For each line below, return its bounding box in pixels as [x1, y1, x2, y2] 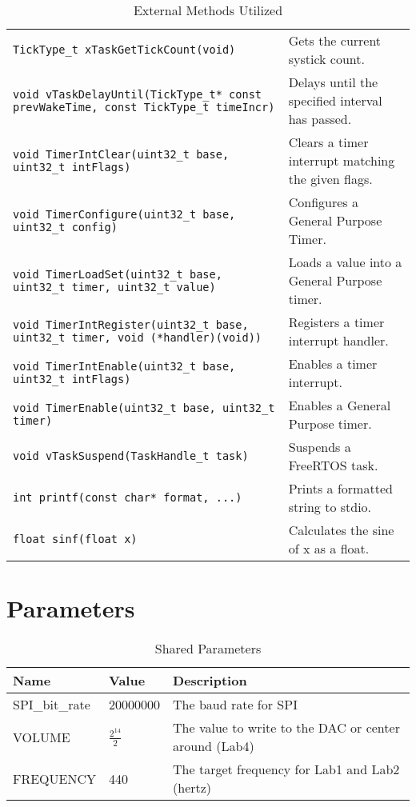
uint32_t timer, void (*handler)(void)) [13, 331, 262, 344]
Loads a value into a [288, 253, 402, 271]
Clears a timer [288, 133, 369, 151]
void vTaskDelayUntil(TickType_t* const [13, 87, 262, 101]
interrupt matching [288, 151, 395, 170]
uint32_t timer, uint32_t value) [13, 280, 216, 294]
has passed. [288, 110, 352, 128]
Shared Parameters [154, 639, 262, 658]
